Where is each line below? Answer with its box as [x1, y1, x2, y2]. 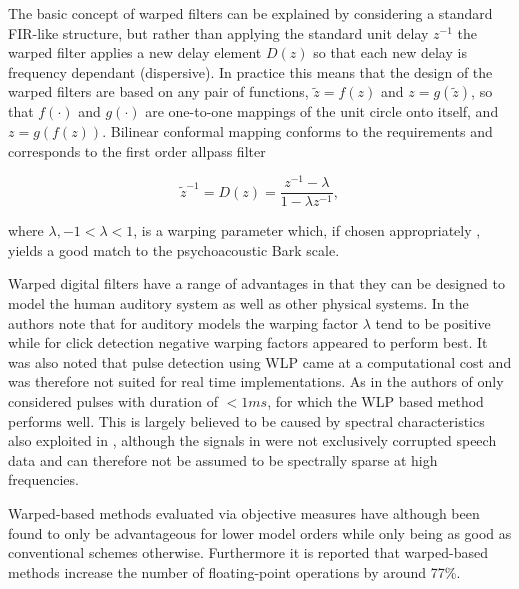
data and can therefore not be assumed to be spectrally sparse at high [8, 449, 438, 470]
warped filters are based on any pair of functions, [8, 81, 309, 102]
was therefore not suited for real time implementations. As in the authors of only [8, 371, 504, 392]
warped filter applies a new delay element [8, 42, 262, 63]
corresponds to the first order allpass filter [8, 140, 266, 161]
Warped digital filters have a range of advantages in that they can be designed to [8, 273, 505, 294]
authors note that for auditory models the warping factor [8, 312, 358, 333]
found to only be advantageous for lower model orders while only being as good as [8, 522, 512, 543]
